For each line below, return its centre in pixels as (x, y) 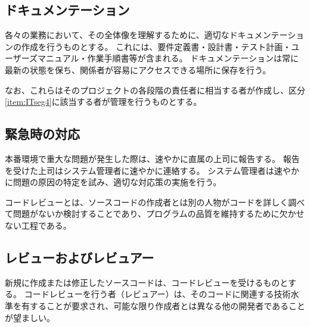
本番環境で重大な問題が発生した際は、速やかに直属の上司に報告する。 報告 (152, 158)
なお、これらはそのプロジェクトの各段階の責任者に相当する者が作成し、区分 (155, 90)
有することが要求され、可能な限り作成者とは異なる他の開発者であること (163, 305)
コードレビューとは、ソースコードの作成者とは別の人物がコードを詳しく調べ (155, 202)
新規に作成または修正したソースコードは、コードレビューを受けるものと (146, 282)
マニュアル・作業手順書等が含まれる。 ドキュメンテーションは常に (168, 58)
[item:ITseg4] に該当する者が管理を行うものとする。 (103, 102)
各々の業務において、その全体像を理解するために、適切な (117, 35)
